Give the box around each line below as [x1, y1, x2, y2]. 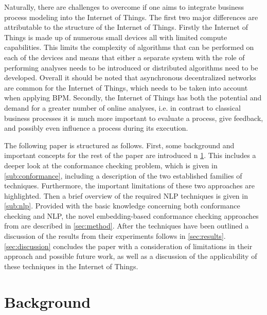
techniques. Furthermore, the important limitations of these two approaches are [4, 180, 255, 191]
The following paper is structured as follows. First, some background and [4, 139, 235, 150]
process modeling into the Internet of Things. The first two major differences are [4, 11, 258, 22]
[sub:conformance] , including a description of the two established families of [4, 170, 242, 181]
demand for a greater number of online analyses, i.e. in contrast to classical [4, 102, 241, 113]
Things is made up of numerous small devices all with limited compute [4, 31, 227, 42]
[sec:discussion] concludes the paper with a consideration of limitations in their [4, 240, 253, 251]
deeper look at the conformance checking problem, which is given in [4, 160, 218, 170]
